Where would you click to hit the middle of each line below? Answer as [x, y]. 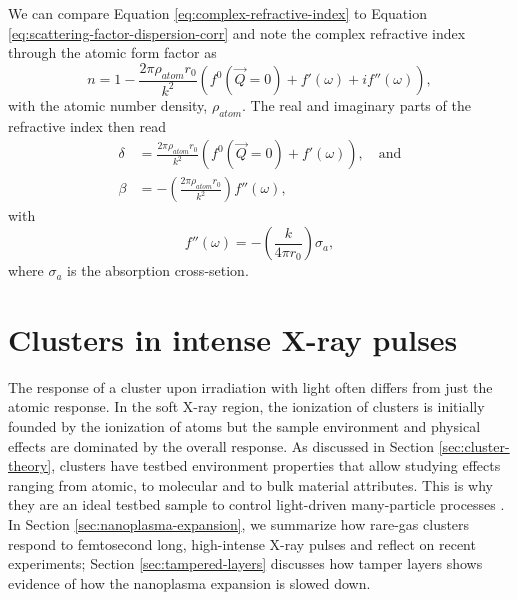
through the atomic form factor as [112, 52]
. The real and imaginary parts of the [356, 105]
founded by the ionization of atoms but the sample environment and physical [244, 425]
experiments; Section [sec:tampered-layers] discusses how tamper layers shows [245, 563]
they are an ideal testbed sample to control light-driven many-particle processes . [256, 504]
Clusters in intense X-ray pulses [233, 338]
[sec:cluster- [474, 445]
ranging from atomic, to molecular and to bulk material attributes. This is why [251, 484]
